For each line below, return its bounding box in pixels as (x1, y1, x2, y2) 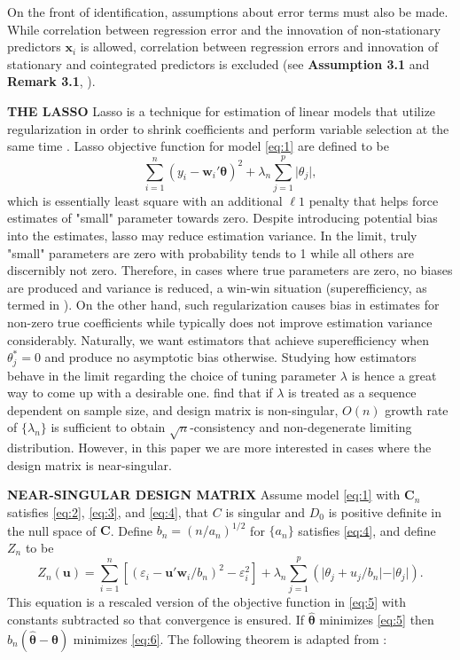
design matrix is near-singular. (7, 455, 172, 474)
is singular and (225, 503, 306, 521)
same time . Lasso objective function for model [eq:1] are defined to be (7, 137, 389, 155)
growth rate (385, 400, 448, 419)
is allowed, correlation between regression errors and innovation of (80, 37, 439, 56)
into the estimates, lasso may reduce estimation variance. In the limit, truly (7, 226, 417, 245)
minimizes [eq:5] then (319, 610, 434, 629)
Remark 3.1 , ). (7, 72, 96, 90)
